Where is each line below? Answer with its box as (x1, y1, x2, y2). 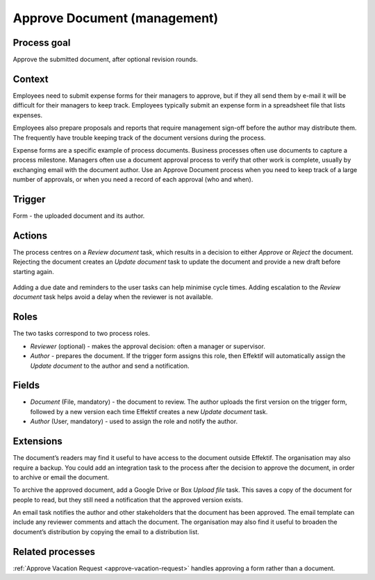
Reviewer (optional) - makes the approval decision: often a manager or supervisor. (30, 342, 265, 350)
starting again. (12, 267, 55, 275)
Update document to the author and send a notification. (30, 361, 190, 370)
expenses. (12, 111, 43, 119)
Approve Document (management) (12, 10, 219, 26)
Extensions (12, 436, 62, 447)
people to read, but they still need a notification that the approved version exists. (12, 495, 243, 504)
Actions (12, 230, 48, 241)
